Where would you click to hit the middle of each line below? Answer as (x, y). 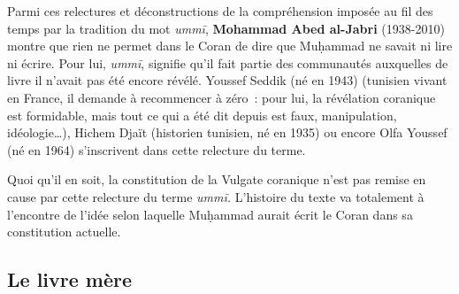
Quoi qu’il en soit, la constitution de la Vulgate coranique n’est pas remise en (217, 179)
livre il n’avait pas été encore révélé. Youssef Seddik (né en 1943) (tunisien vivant (227, 80)
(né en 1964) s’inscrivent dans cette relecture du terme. (157, 149)
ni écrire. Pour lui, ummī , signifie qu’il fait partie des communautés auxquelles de (228, 62)
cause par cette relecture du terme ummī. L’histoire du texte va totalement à (216, 196)
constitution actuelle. (64, 232)
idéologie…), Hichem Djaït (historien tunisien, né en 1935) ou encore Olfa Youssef (227, 132)
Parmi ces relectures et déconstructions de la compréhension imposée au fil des (220, 11)
